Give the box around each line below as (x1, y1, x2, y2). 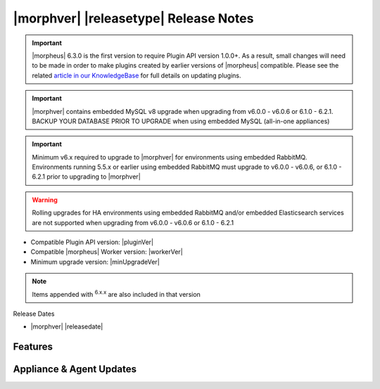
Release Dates (13, 310, 55, 318)
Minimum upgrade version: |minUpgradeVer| (30, 257, 160, 266)
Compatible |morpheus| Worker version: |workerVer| (30, 248, 183, 256)
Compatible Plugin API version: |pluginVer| (30, 238, 154, 246)
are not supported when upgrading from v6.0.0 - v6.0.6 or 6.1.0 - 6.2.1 (32, 218, 234, 227)
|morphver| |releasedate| (30, 322, 103, 331)
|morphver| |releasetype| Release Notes (13, 11, 254, 26)
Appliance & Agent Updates (13, 363, 137, 376)
